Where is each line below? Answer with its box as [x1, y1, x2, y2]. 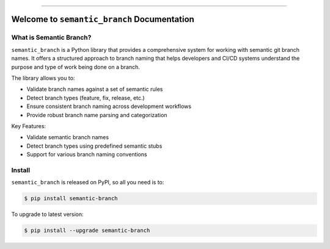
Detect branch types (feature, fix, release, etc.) [26, 94, 145, 101]
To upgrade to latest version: [11, 211, 84, 218]
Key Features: [11, 122, 46, 129]
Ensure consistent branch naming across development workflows [26, 103, 192, 110]
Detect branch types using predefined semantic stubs [26, 142, 163, 150]
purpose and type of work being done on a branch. [11, 63, 140, 70]
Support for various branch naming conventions [26, 151, 147, 158]
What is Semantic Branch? [11, 34, 92, 42]
